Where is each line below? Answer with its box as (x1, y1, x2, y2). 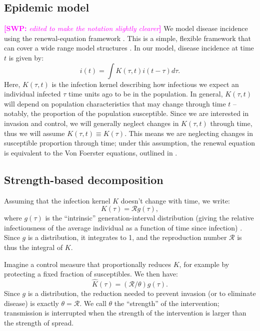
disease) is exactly (4, 297, 59, 308)
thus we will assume (4, 127, 65, 138)
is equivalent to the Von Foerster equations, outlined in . (4, 147, 177, 157)
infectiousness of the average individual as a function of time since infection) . (4, 222, 242, 232)
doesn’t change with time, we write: (120, 195, 230, 205)
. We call (79, 297, 106, 308)
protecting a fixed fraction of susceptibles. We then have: (4, 268, 178, 279)
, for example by (179, 258, 229, 269)
